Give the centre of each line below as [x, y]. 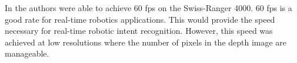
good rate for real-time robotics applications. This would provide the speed [140, 19]
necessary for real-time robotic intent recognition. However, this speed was [139, 31]
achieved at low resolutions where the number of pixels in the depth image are [146, 42]
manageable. [27, 53]
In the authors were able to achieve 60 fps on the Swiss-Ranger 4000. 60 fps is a [148, 8]
